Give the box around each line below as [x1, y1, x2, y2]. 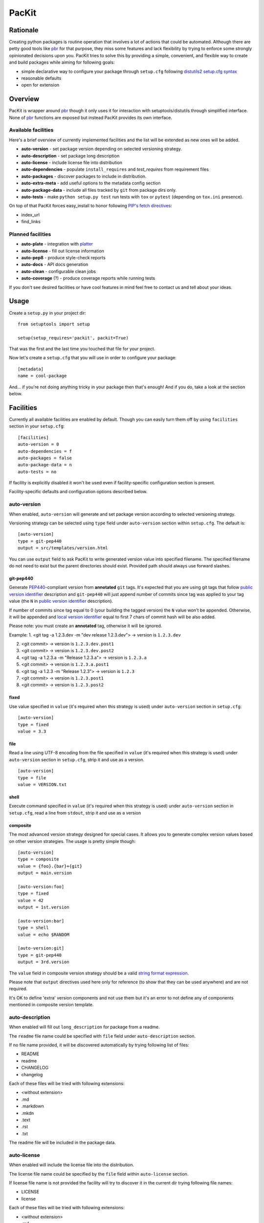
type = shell [18, 925, 49, 930]
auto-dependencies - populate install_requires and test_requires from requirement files [21, 166, 209, 172]
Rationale [9, 26, 39, 34]
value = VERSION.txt [18, 782, 67, 787]
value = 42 [18, 898, 44, 903]
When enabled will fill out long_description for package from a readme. [9, 1024, 160, 1030]
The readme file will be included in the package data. [9, 1140, 116, 1146]
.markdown [21, 1103, 44, 1109]
